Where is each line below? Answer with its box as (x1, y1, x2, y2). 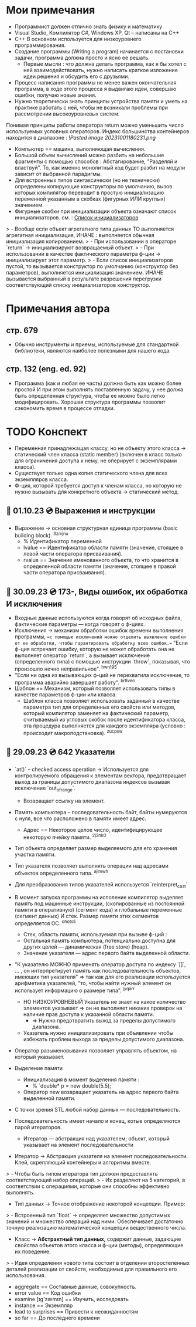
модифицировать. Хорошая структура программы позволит (14, 398, 166, 405)
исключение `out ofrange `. (14, 784, 76, 793)
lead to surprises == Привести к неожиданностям (14, 1308, 139, 1315)
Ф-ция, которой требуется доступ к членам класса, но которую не (14, 482, 183, 489)
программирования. (14, 42, 66, 49)
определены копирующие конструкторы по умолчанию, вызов (14, 182, 173, 189)
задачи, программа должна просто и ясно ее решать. (14, 54, 150, 61)
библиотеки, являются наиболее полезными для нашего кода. (14, 347, 171, 354)
